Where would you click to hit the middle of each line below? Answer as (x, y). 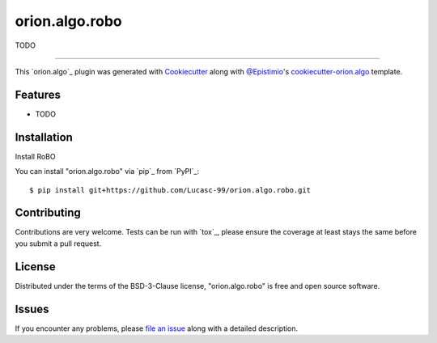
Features (38, 94)
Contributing (48, 213)
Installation (44, 137)
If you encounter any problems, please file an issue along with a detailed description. (157, 328)
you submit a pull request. (58, 243)
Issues (32, 309)
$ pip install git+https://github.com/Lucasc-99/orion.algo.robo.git (170, 190)
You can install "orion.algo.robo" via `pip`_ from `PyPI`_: (107, 171)
